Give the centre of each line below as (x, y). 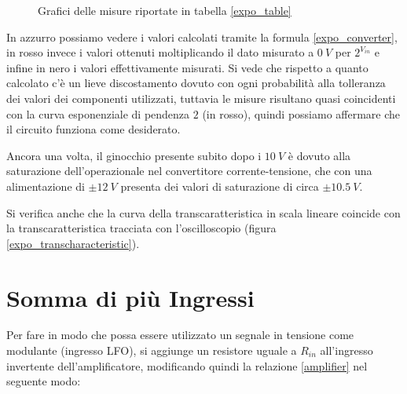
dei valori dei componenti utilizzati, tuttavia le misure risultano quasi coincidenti (201, 98)
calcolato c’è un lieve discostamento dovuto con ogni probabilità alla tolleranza (196, 83)
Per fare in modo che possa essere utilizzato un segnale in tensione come (180, 335)
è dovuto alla (319, 155)
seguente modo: (44, 381)
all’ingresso (346, 350)
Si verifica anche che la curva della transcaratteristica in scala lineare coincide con (203, 212)
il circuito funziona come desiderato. (93, 129)
